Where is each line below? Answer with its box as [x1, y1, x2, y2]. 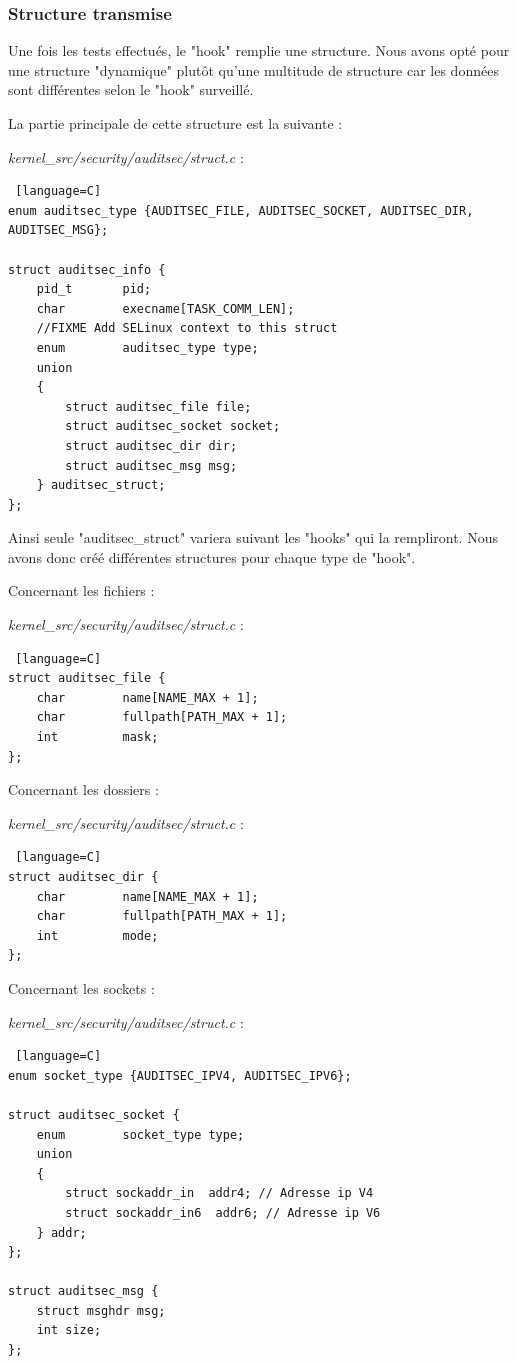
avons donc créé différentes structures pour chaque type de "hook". [8, 546, 416, 567]
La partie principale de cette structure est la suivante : [8, 113, 343, 133]
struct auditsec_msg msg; [65, 458, 238, 473]
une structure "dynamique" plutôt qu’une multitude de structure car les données [8, 59, 499, 80]
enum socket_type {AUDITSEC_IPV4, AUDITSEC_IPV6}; [8, 1068, 352, 1083]
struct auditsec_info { [8, 262, 166, 277]
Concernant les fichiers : [8, 580, 155, 601]
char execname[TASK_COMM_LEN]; [36, 301, 295, 316]
